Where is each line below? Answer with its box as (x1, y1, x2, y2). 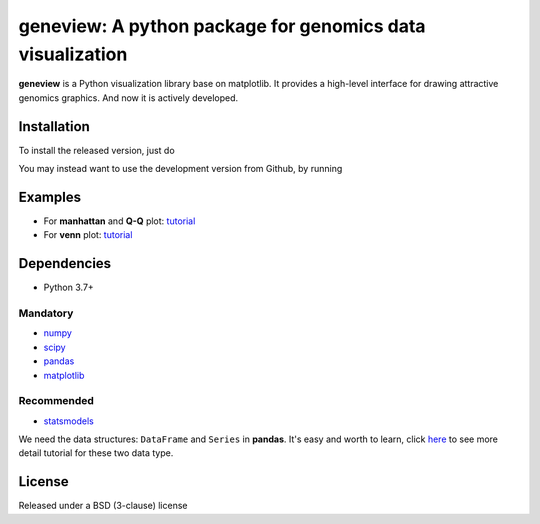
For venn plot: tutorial (43, 229, 133, 241)
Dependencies (18, 255, 112, 272)
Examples (18, 188, 82, 205)
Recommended (18, 394, 95, 408)
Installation (18, 118, 90, 135)
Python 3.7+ (43, 281, 94, 294)
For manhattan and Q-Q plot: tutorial (43, 215, 196, 227)
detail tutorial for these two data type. (18, 447, 174, 459)
